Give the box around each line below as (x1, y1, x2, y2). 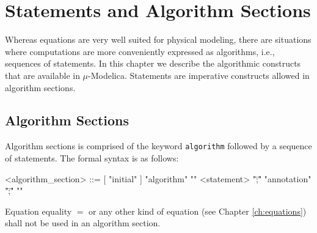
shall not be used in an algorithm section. (5, 216, 161, 229)
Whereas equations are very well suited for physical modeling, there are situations (5, 33, 312, 46)
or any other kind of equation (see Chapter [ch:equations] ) (89, 204, 307, 217)
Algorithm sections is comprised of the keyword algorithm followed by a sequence (5, 139, 312, 152)
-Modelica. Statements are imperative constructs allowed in (88, 68, 310, 81)
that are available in (5, 68, 80, 81)
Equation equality (5, 204, 72, 217)
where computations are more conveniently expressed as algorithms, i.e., (5, 45, 275, 57)
